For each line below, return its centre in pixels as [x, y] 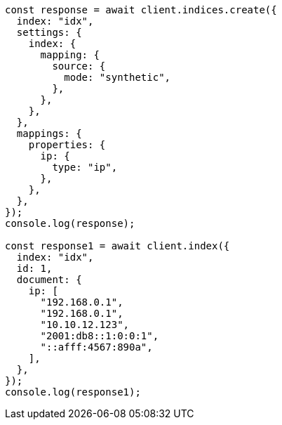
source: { [79, 66]
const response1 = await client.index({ [117, 246]
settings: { [49, 32]
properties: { [67, 145]
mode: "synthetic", [117, 77]
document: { [49, 280]
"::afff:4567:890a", [96, 347]
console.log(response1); [73, 392]
